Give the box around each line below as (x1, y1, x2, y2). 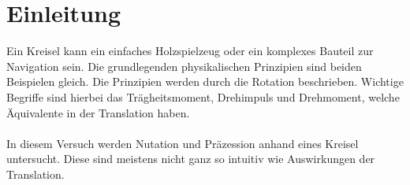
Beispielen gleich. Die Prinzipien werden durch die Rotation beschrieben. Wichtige (6, 73, 404, 90)
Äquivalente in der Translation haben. (6, 104, 190, 120)
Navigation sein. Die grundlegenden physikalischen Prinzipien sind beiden (6, 57, 362, 74)
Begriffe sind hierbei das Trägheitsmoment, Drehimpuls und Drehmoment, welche (6, 88, 400, 105)
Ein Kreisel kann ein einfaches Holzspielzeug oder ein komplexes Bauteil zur (6, 43, 374, 59)
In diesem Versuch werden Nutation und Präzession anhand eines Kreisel (6, 135, 359, 151)
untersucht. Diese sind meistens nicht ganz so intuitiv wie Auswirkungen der (6, 150, 375, 167)
